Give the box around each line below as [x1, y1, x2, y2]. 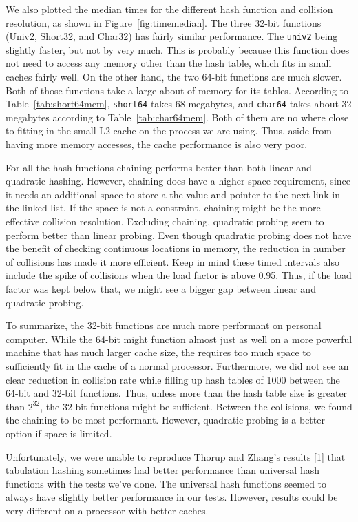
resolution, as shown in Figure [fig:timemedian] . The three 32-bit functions [6, 15, 322, 30]
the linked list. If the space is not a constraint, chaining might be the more [6, 200, 321, 215]
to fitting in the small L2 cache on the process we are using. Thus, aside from [6, 123, 332, 138]
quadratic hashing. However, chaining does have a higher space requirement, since [6, 174, 350, 188]
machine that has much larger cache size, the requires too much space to [6, 345, 311, 359]
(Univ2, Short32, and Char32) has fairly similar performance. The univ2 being [6, 29, 338, 43]
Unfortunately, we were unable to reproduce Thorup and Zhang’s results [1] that [6, 449, 346, 463]
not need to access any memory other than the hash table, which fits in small [6, 56, 332, 70]
